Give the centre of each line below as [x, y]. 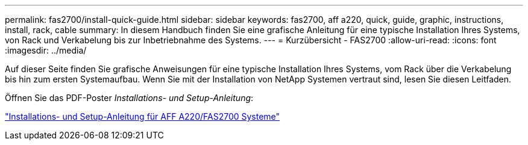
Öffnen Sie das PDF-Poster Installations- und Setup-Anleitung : [129, 98]
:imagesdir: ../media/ [46, 50]
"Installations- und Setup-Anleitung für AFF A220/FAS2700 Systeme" [143, 116]
